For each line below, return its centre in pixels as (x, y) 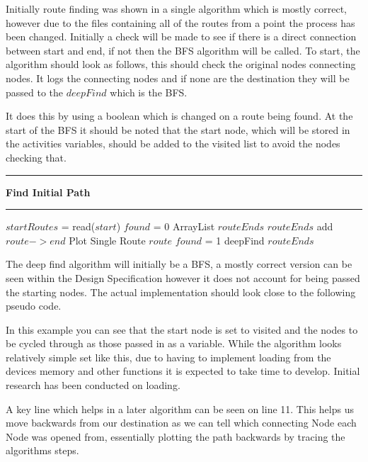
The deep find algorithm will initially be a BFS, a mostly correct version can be (179, 264)
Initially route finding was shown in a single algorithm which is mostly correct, (176, 9)
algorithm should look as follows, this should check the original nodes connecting (181, 64)
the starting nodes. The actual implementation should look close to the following (181, 292)
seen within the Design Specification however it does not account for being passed (183, 277)
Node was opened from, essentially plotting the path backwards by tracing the (176, 436)
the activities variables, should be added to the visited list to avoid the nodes (173, 143)
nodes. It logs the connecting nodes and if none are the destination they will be (178, 78)
